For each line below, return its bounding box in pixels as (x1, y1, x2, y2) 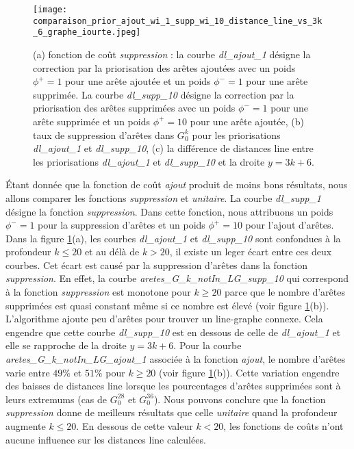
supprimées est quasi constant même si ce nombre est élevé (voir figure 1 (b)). (5, 298, 329, 312)
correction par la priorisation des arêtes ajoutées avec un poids (33, 60, 296, 75)
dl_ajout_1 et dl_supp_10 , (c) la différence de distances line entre (33, 141, 314, 155)
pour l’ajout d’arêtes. (245, 218, 334, 232)
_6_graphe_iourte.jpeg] (33, 27, 141, 38)
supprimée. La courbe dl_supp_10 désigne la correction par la (33, 87, 294, 101)
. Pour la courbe (173, 338, 242, 352)
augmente (5, 419, 46, 433)
